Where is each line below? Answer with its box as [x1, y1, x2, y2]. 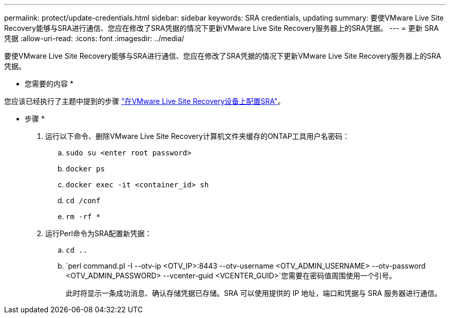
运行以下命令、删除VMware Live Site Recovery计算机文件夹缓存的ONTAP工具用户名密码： [45, 132, 350, 140]
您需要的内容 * [25, 79, 73, 88]
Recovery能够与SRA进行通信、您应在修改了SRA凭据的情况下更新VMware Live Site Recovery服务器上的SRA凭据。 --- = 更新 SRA [4, 24, 439, 32]
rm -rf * [66, 213, 101, 221]
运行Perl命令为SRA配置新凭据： [45, 229, 152, 238]
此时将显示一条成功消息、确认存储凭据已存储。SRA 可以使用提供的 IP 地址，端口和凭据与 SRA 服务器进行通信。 [66, 289, 442, 297]
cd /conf [66, 197, 101, 205]
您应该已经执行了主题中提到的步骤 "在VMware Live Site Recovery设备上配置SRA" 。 [4, 97, 285, 105]
